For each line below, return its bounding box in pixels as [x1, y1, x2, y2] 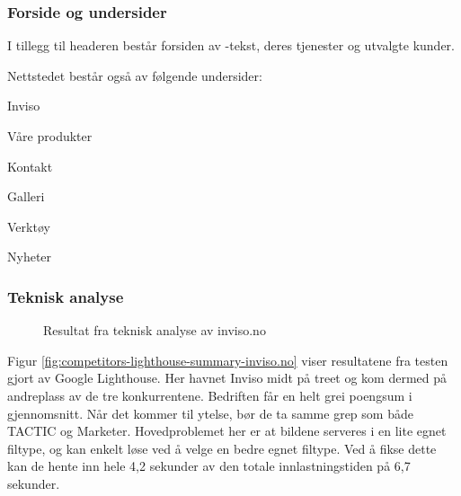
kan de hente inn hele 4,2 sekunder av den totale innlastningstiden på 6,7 [7, 456, 411, 475]
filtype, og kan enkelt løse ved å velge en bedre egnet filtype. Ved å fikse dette [7, 438, 437, 457]
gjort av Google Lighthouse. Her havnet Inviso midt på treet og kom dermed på [7, 368, 448, 387]
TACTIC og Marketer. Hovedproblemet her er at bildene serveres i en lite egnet [7, 421, 447, 440]
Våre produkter [7, 127, 93, 145]
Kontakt [7, 156, 53, 175]
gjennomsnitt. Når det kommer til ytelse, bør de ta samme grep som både [7, 403, 413, 422]
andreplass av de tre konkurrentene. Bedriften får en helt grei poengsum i [7, 385, 412, 404]
